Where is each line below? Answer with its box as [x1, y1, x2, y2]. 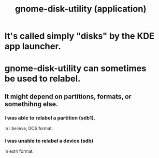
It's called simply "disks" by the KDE [4, 30, 155, 42]
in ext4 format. [4, 148, 34, 154]
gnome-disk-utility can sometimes [4, 63, 146, 74]
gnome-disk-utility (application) [14, 3, 147, 14]
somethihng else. [4, 100, 58, 108]
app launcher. [4, 41, 61, 52]
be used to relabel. [4, 73, 81, 84]
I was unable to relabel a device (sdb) [4, 137, 94, 144]
